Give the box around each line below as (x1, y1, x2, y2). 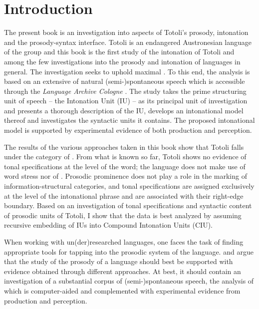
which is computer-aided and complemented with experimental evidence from (4, 285, 241, 296)
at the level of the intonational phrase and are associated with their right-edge (4, 190, 244, 201)
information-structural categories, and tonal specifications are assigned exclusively (4, 181, 255, 191)
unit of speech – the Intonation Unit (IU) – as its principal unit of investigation (4, 95, 248, 106)
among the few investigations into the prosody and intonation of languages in (4, 56, 241, 66)
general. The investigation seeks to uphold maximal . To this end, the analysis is (4, 66, 250, 76)
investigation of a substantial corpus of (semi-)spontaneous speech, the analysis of (4, 276, 254, 286)
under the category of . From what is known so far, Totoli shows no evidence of (4, 151, 247, 162)
